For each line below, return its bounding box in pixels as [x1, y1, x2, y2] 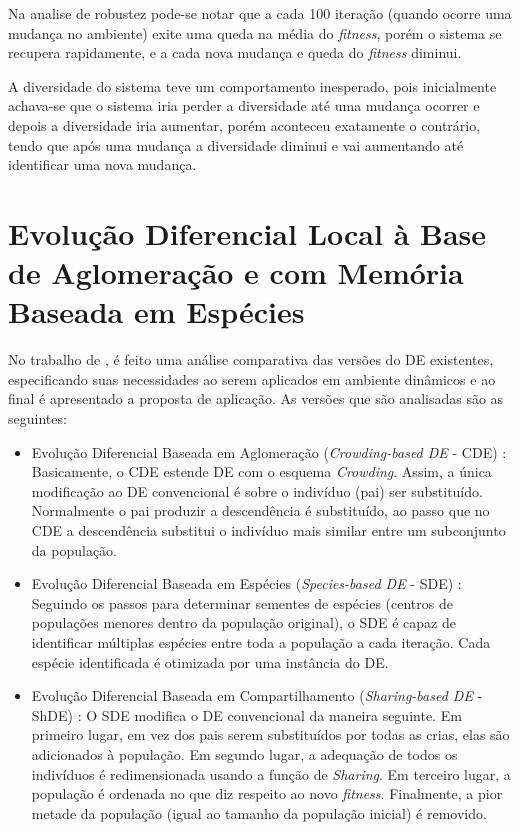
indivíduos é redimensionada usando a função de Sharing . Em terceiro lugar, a [31, 763, 511, 784]
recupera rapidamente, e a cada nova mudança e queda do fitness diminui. [8, 42, 462, 63]
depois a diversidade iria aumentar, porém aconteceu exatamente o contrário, [8, 114, 481, 135]
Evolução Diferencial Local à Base [8, 212, 487, 253]
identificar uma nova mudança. [8, 154, 197, 175]
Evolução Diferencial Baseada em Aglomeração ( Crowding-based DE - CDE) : [31, 441, 507, 462]
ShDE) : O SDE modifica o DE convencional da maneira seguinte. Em [31, 704, 462, 725]
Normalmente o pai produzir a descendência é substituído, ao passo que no [31, 500, 490, 521]
